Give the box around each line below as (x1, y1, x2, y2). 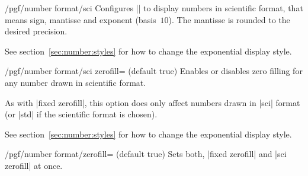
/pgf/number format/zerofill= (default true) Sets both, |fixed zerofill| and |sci (5, 148, 287, 160)
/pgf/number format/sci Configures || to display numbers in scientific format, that (5, 2, 303, 14)
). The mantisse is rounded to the (168, 13, 290, 25)
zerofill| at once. (5, 159, 63, 171)
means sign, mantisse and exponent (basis (5, 13, 156, 25)
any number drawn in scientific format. (5, 76, 146, 88)
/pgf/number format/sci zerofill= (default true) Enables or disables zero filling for (5, 65, 303, 77)
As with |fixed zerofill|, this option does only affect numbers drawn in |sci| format (5, 96, 300, 108)
